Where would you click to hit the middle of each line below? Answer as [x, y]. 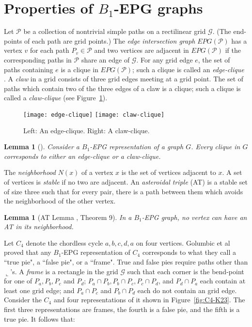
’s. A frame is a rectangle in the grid [64, 271]
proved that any [28, 252]
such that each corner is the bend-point [186, 271]
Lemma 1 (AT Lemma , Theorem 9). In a [68, 217]
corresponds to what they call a [189, 252]
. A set [232, 172]
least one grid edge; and [39, 290]
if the [233, 50]
